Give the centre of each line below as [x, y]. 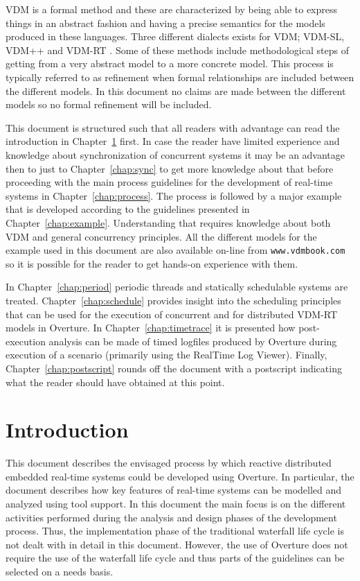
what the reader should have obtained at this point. [115, 382]
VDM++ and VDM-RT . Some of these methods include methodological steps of [177, 50]
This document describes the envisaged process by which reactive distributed [169, 463]
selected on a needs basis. [60, 571]
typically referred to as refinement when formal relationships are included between [180, 77]
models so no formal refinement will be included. [109, 104]
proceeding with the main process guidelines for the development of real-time [169, 182]
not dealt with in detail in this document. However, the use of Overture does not [177, 544]
